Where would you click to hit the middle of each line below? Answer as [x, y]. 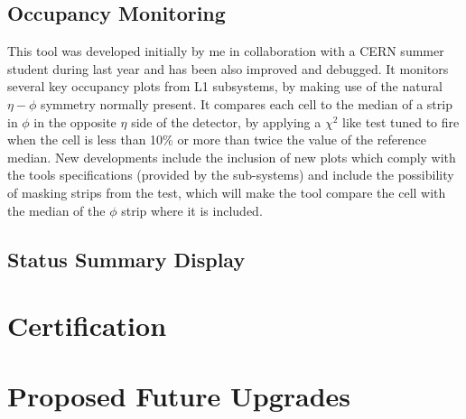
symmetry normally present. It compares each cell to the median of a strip [247, 103]
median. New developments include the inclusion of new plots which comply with [232, 157]
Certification [87, 326]
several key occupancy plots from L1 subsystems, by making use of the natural [225, 86]
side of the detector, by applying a [226, 121]
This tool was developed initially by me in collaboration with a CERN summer [226, 51]
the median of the [56, 210]
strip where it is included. [192, 210]
